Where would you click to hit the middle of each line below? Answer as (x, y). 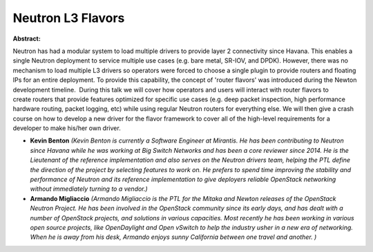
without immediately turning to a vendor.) (89, 189)
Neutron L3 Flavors (69, 18)
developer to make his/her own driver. (67, 128)
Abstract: (27, 39)
